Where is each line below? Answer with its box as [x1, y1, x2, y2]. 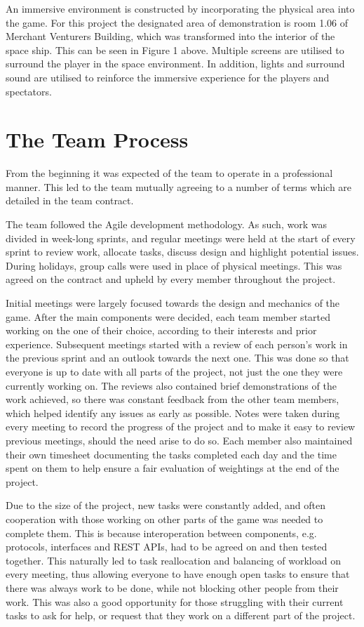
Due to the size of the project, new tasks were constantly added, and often [6, 498, 325, 513]
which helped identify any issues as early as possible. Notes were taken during [6, 405, 340, 420]
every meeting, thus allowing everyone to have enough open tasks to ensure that [6, 567, 350, 581]
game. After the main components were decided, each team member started [6, 309, 331, 324]
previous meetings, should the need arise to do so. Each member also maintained [6, 433, 353, 447]
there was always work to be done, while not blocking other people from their [6, 580, 339, 595]
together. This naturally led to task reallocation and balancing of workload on [6, 553, 341, 567]
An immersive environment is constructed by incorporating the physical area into [6, 1, 355, 15]
